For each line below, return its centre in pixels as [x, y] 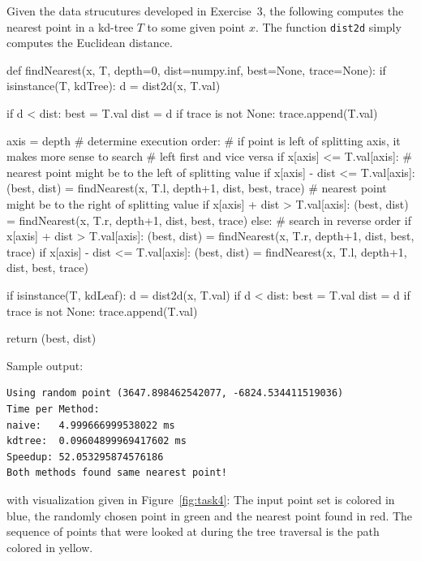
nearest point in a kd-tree [70, 26]
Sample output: [45, 365]
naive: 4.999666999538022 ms [91, 425]
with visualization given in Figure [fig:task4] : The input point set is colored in [201, 499]
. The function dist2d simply [328, 26]
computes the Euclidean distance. [90, 43]
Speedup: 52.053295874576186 [85, 457]
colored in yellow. [50, 547]
